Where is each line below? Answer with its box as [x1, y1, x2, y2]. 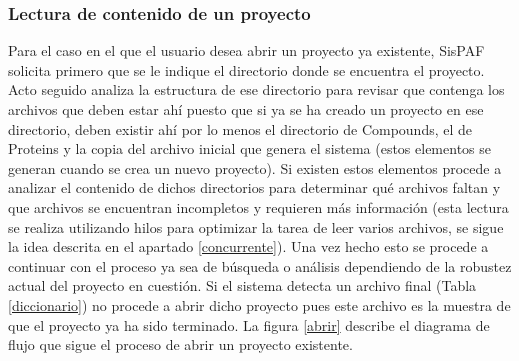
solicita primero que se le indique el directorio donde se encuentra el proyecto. [8, 59, 485, 80]
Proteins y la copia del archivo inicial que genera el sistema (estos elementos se [8, 138, 491, 159]
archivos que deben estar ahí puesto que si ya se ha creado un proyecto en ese [8, 99, 484, 119]
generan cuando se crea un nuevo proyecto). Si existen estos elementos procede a [8, 157, 502, 178]
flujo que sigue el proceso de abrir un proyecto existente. [8, 334, 353, 355]
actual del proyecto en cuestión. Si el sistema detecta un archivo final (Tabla [8, 275, 477, 296]
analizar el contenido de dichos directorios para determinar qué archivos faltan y [8, 177, 501, 198]
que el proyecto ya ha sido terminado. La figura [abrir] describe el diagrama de [8, 314, 490, 335]
